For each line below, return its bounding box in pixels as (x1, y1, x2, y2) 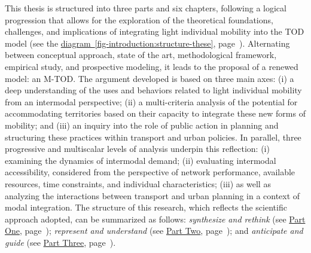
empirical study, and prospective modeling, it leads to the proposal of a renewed (5, 60, 298, 72)
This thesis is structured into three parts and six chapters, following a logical (5, 2, 286, 14)
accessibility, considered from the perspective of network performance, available (5, 166, 295, 178)
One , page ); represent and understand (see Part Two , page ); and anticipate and (5, 224, 303, 237)
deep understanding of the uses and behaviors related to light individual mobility (5, 84, 302, 96)
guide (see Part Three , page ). (5, 236, 116, 248)
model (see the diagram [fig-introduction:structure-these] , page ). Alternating (5, 36, 290, 49)
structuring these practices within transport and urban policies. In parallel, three (5, 130, 301, 143)
